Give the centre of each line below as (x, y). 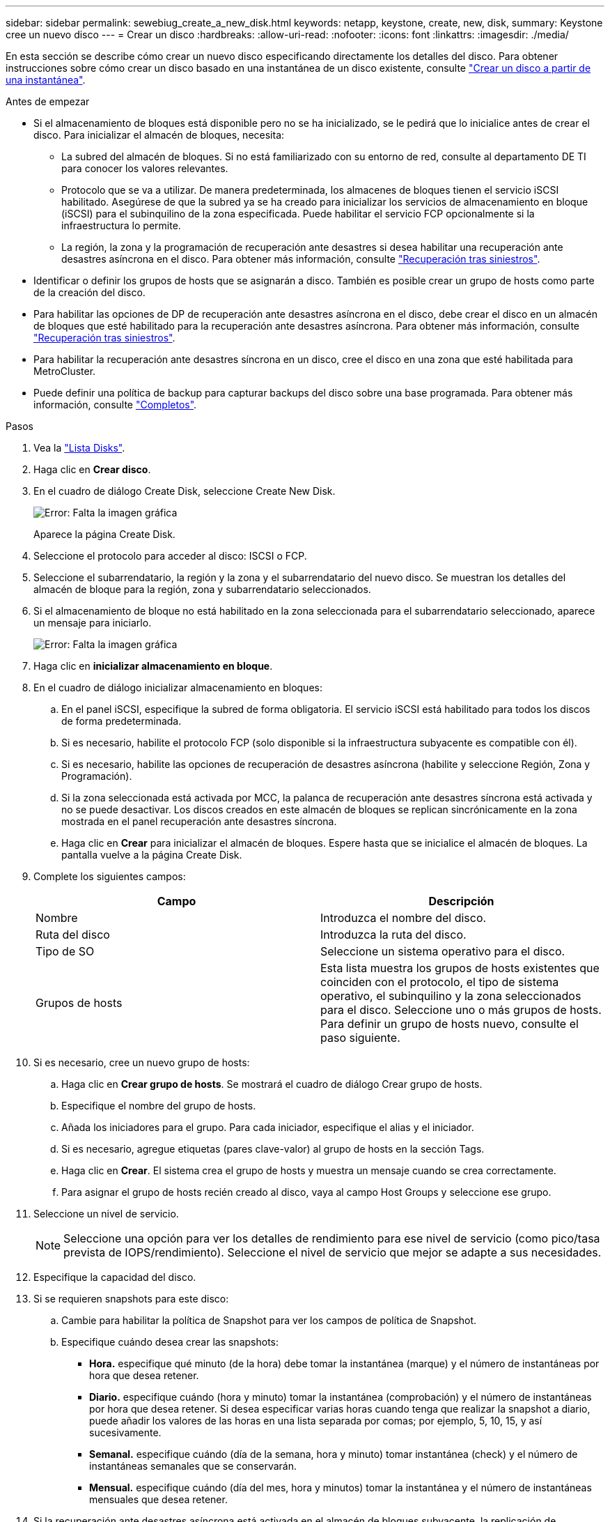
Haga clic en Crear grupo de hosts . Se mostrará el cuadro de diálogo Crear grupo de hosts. (272, 1084)
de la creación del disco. (89, 292)
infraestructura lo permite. (121, 225)
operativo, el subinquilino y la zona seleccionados (451, 996)
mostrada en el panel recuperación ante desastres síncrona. (199, 821)
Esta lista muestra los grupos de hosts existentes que (460, 968)
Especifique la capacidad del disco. (115, 1277)
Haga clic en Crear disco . (92, 469)
